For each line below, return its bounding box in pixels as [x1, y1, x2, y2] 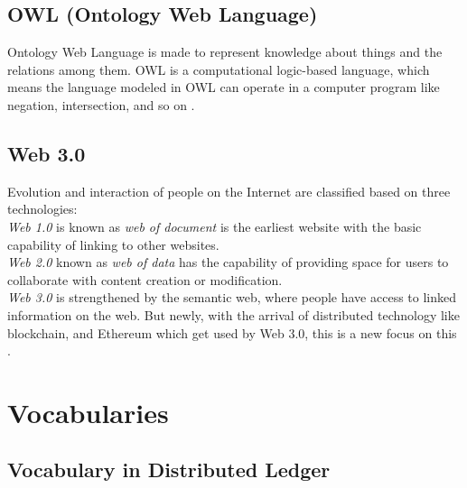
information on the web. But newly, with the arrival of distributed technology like [7, 305, 460, 324]
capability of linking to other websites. [7, 235, 219, 253]
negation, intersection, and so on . [7, 95, 195, 114]
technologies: [7, 199, 78, 218]
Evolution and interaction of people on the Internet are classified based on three [7, 181, 451, 200]
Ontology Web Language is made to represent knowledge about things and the [7, 42, 443, 61]
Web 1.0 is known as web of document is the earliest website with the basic [7, 216, 422, 235]
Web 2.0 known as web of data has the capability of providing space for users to [7, 253, 449, 272]
